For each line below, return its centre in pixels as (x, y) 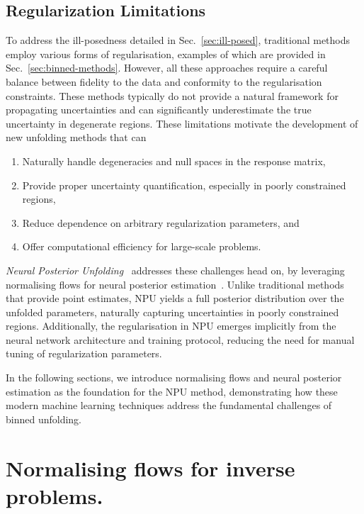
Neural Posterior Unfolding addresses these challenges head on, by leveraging (175, 270)
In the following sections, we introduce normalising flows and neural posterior (174, 378)
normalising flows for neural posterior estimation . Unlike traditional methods (175, 284)
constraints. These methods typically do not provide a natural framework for (172, 95)
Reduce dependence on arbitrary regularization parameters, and (161, 222)
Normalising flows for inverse (150, 468)
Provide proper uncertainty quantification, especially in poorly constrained (184, 185)
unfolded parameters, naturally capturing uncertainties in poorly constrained (172, 312)
